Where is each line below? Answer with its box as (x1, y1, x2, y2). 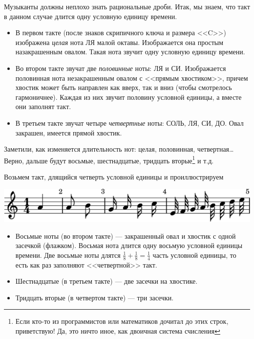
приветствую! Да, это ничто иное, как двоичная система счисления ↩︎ (15, 325, 220, 336)
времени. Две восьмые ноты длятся (15, 249, 121, 260)
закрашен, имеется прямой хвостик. (15, 127, 122, 137)
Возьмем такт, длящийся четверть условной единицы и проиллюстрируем (4, 171, 224, 181)
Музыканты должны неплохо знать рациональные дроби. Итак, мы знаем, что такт (4, 1, 250, 11)
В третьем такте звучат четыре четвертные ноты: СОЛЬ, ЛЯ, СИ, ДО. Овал (15, 117, 244, 128)
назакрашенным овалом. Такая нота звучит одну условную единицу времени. (15, 46, 245, 57)
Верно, (4, 155, 24, 165)
